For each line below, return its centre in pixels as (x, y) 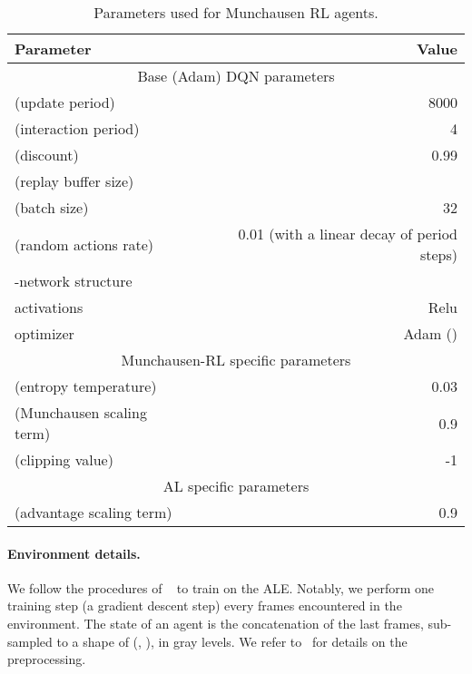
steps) (438, 254)
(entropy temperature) (86, 386)
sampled (30, 641)
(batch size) (52, 207)
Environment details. (74, 553)
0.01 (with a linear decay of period (348, 234)
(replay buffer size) (74, 181)
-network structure (74, 281)
